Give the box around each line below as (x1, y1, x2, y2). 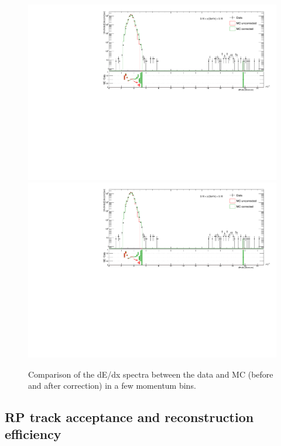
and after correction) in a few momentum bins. (28, 379, 196, 392)
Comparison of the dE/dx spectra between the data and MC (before (28, 368, 273, 380)
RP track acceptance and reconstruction (5, 408, 254, 426)
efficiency (5, 425, 61, 443)
